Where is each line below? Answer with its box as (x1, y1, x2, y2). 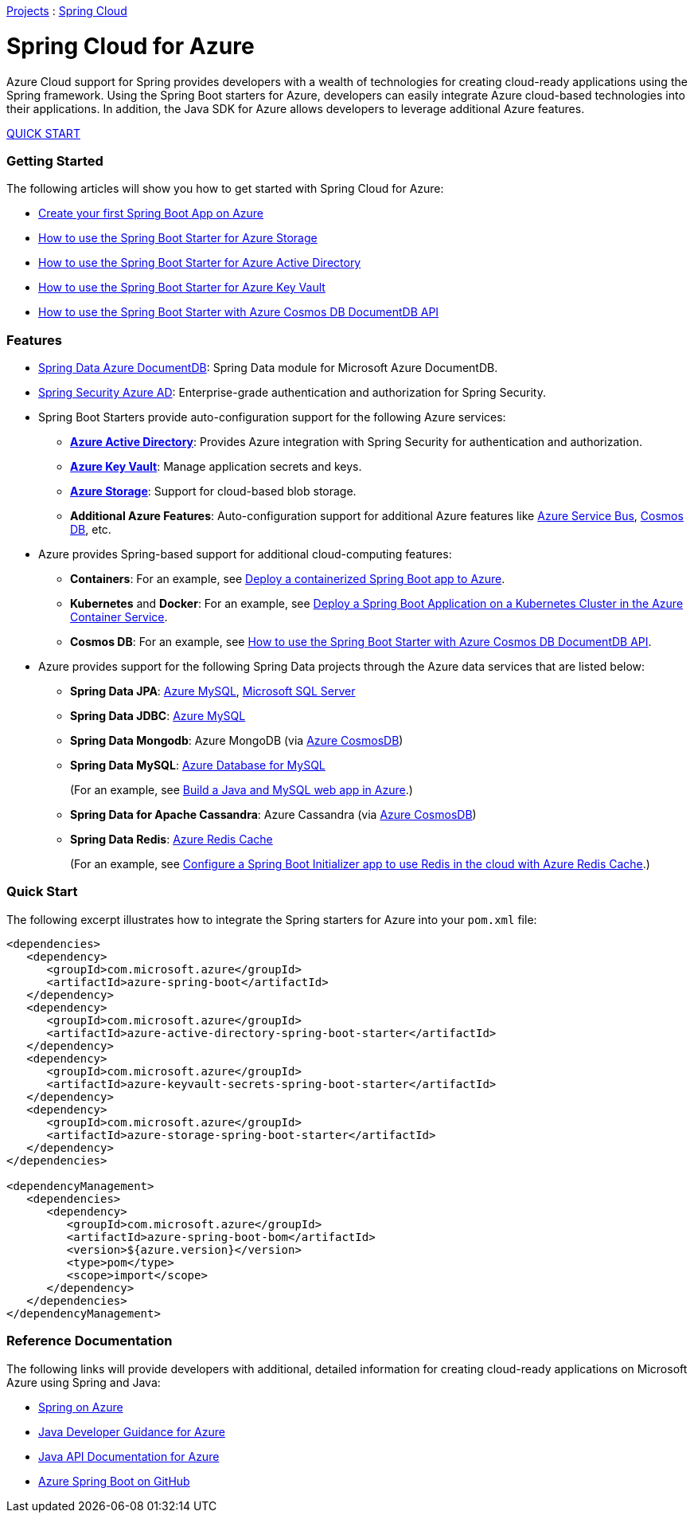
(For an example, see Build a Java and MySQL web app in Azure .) (70, 783, 413, 797)
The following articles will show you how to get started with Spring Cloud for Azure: (6, 182, 444, 196)
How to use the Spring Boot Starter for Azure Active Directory (38, 256, 361, 270)
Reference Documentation (6, 1333, 173, 1349)
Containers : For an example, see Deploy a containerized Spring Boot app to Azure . (70, 572, 505, 585)
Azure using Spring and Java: (6, 1375, 161, 1389)
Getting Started (6, 152, 103, 169)
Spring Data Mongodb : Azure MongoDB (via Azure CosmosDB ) (70, 734, 404, 747)
